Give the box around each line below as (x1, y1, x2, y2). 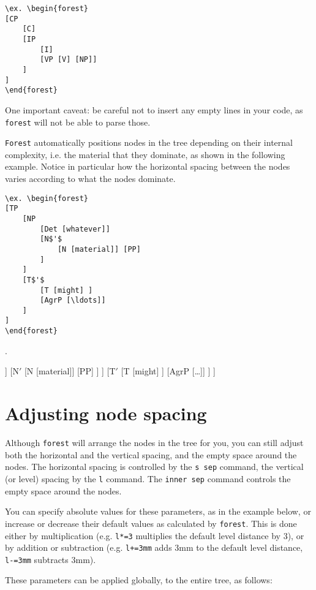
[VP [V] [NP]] (40, 55, 97, 64)
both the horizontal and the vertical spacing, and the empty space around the (5, 448, 297, 461)
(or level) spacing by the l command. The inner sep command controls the (5, 472, 291, 485)
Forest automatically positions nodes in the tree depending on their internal (5, 136, 293, 149)
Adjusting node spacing (5, 401, 207, 426)
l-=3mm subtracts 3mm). (5, 553, 96, 565)
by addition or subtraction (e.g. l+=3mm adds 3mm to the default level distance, (5, 541, 303, 554)
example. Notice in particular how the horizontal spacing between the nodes (5, 160, 290, 173)
